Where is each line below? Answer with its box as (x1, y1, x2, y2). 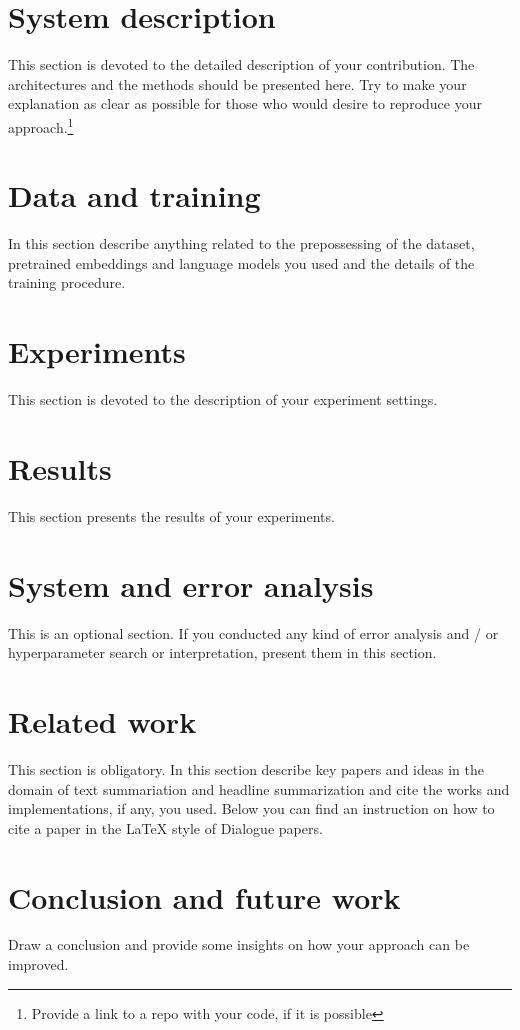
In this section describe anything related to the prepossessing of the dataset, (8, 233, 475, 254)
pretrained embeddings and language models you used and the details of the (8, 252, 475, 273)
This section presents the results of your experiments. (8, 505, 335, 526)
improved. (8, 954, 69, 975)
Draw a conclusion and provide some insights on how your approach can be (8, 934, 470, 955)
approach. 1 (8, 113, 74, 137)
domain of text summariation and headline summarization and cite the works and (8, 778, 510, 799)
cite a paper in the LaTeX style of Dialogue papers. (8, 817, 323, 838)
